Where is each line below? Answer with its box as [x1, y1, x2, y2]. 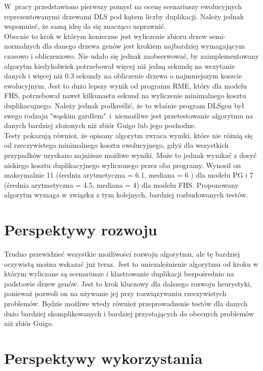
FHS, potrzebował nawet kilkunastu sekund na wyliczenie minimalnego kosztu [4, 90, 246, 101]
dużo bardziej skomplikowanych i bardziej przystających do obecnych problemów [4, 308, 254, 318]
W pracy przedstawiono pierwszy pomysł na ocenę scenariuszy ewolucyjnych [4, 1, 242, 11]
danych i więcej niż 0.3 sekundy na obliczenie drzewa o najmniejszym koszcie [4, 70, 242, 81]
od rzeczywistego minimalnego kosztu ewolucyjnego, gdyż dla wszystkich [4, 140, 229, 150]
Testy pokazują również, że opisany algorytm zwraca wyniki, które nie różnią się [4, 130, 253, 140]
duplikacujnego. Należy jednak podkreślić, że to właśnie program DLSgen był [4, 100, 244, 110]
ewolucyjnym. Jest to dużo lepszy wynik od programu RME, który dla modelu [4, 80, 247, 91]
